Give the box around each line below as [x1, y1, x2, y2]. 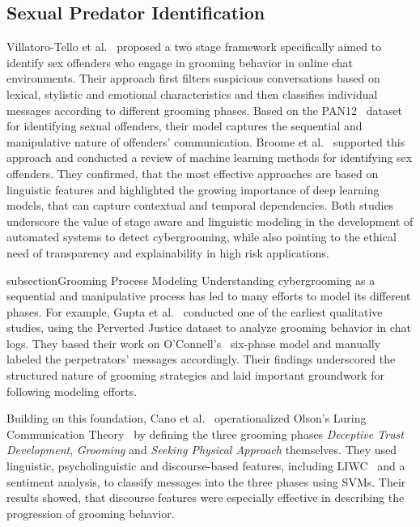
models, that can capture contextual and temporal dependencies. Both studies [6, 197, 394, 214]
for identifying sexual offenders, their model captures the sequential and [6, 117, 363, 134]
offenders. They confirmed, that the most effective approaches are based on [6, 164, 379, 181]
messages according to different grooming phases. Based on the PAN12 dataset [6, 101, 403, 118]
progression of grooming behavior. [6, 504, 175, 521]
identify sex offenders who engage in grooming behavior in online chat [6, 53, 354, 70]
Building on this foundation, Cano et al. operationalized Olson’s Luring [6, 410, 367, 427]
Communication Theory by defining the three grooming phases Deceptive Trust [6, 425, 404, 442]
